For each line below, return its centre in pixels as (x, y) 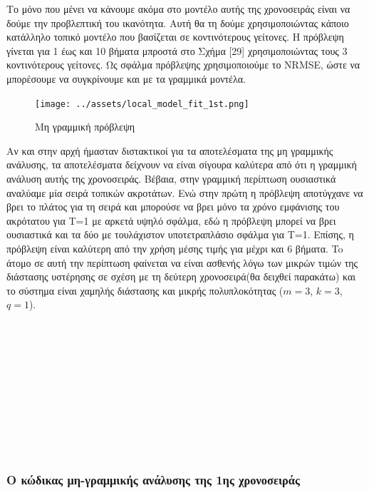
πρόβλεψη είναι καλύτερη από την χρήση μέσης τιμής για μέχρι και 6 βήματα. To (175, 248)
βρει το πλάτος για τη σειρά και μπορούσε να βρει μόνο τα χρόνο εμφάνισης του (173, 207)
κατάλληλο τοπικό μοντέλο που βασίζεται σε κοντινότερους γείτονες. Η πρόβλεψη (175, 37)
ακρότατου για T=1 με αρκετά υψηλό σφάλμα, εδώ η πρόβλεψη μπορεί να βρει (171, 220)
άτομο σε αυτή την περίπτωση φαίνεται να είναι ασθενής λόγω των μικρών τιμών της (182, 262)
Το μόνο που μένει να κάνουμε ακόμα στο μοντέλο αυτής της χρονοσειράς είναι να (178, 9)
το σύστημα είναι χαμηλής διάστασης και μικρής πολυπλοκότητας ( (145, 290)
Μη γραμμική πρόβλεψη (85, 127)
